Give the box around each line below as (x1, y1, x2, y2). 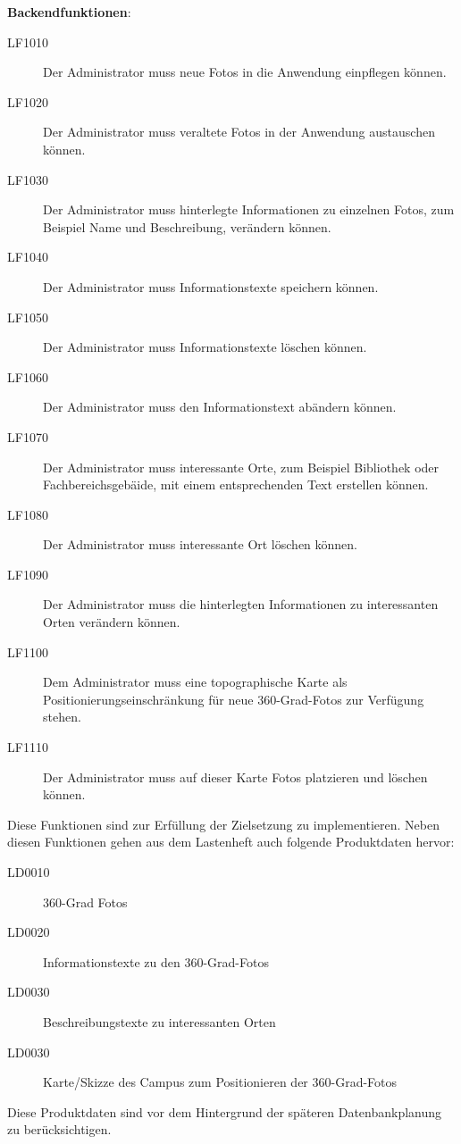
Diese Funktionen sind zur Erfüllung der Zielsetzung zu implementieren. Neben (7, 814, 440, 833)
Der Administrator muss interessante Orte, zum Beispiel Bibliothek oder (43, 457, 440, 476)
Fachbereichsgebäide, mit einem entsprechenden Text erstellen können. (43, 475, 429, 494)
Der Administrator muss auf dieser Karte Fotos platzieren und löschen (43, 767, 428, 786)
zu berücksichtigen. (7, 1120, 112, 1139)
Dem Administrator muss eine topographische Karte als (43, 672, 348, 691)
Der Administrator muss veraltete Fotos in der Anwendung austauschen (43, 122, 435, 141)
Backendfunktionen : (7, 3, 131, 21)
